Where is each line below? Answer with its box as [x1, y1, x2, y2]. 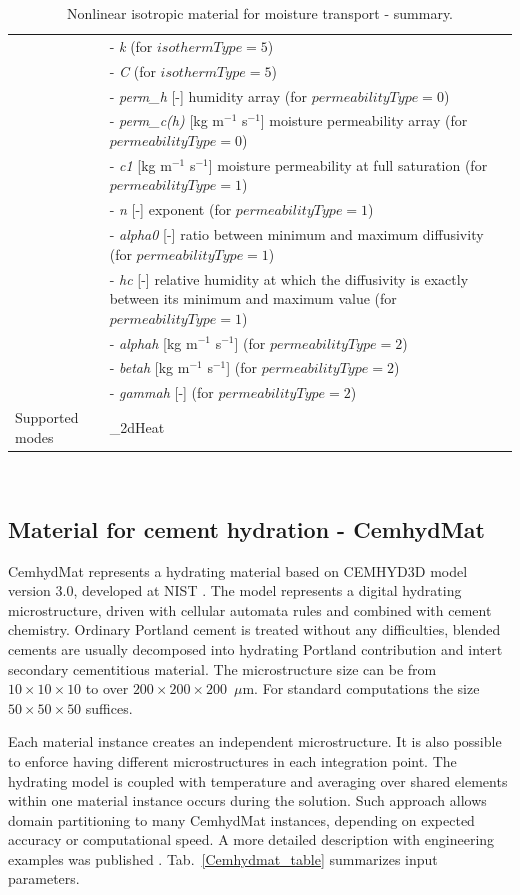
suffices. [85, 697, 133, 718]
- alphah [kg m [109, 332, 198, 353]
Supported [15, 407, 79, 428]
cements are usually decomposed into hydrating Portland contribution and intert [8, 638, 503, 659]
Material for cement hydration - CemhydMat [8, 513, 485, 544]
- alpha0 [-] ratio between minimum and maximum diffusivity [109, 224, 484, 245]
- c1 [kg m [109, 154, 172, 175]
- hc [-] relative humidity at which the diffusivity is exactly [109, 268, 469, 289]
